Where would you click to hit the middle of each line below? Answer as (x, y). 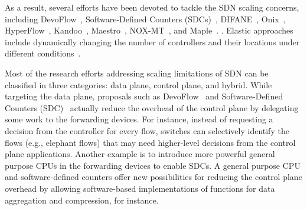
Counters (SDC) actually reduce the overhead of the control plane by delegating (152, 107)
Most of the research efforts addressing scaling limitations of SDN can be (137, 73)
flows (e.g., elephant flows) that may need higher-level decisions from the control (150, 142)
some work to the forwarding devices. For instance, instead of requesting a (139, 119)
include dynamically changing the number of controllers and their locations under (152, 41)
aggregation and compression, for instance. (82, 200)
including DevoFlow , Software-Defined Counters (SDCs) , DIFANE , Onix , (145, 19)
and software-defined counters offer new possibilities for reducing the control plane (153, 177)
